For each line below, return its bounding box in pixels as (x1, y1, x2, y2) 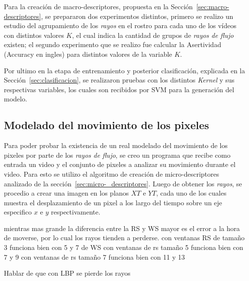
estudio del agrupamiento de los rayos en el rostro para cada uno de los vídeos (4, 20, 237, 31)
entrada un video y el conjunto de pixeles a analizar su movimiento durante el (4, 159, 236, 169)
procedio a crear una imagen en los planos (4, 188, 129, 198)
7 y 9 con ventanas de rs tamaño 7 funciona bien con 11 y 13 (4, 251, 185, 262)
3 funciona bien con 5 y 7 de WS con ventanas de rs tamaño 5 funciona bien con (4, 242, 243, 252)
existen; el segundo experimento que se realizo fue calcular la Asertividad (4, 39, 221, 50)
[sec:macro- (196, 1, 229, 11)
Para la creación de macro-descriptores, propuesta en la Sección (4, 1, 193, 11)
